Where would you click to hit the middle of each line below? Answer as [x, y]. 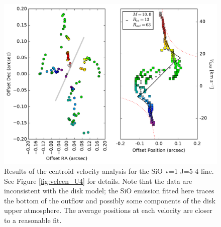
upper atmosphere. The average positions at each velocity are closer [108, 210]
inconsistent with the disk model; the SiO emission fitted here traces [109, 191]
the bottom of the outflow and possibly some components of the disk [110, 200]
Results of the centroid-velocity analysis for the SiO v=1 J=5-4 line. [109, 171]
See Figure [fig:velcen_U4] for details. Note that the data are [98, 181]
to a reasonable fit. [33, 220]
